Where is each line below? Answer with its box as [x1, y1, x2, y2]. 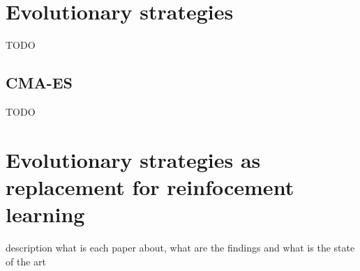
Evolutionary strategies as [6, 145, 261, 173]
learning [6, 200, 85, 229]
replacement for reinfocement [6, 172, 294, 201]
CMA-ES [6, 72, 73, 93]
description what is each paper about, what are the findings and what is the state [6, 240, 355, 255]
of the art [6, 254, 46, 268]
